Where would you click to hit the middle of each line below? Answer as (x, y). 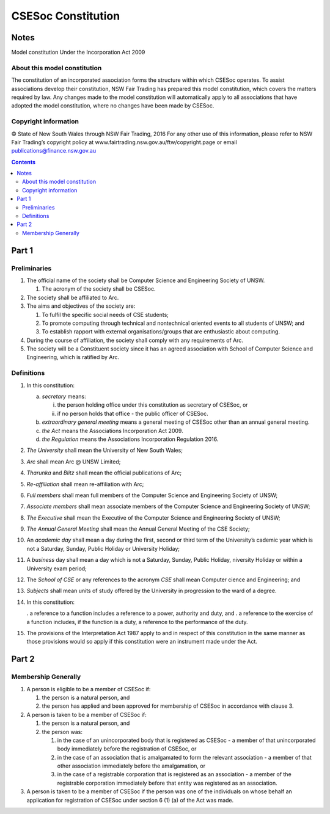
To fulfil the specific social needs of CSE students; (105, 314)
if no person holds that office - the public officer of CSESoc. (133, 413)
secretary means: (64, 396)
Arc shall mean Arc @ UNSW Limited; (74, 462)
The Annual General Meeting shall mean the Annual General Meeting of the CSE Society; (138, 529)
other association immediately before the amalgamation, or (131, 766)
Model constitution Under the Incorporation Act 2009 (78, 53)
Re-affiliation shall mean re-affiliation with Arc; (85, 484)
